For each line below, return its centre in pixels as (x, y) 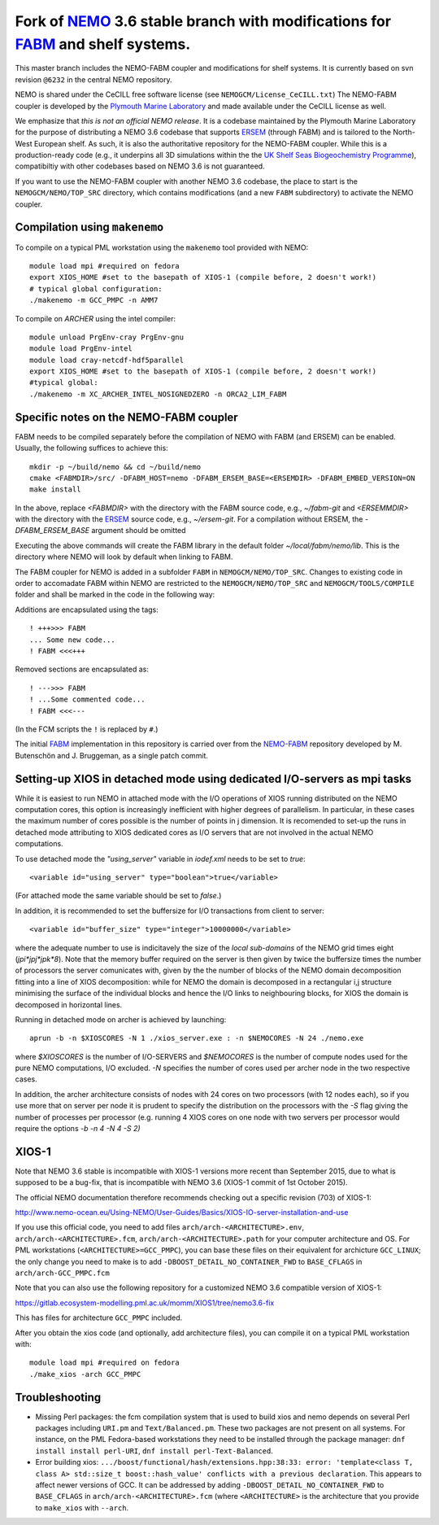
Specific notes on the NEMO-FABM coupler (127, 417)
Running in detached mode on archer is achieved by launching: (121, 1019)
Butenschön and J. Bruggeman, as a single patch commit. (112, 755)
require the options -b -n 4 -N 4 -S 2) (78, 1129)
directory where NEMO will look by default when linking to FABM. (124, 557)
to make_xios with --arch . (82, 1508)
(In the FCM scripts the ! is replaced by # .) (87, 729)
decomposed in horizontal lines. (69, 1004)
